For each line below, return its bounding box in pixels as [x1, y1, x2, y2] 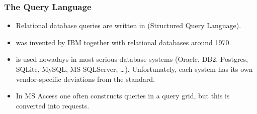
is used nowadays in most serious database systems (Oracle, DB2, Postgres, [16, 54, 248, 64]
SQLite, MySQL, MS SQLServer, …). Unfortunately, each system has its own [16, 64, 253, 74]
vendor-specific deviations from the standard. [16, 73, 155, 84]
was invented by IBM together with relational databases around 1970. [16, 37, 231, 47]
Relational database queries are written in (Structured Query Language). [16, 20, 241, 31]
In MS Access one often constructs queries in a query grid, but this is [16, 90, 230, 101]
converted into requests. [16, 100, 90, 110]
